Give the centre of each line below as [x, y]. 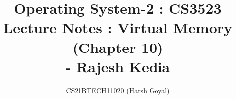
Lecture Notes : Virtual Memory [118, 27]
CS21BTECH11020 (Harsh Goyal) [118, 90]
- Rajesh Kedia [118, 66]
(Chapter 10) [118, 47]
